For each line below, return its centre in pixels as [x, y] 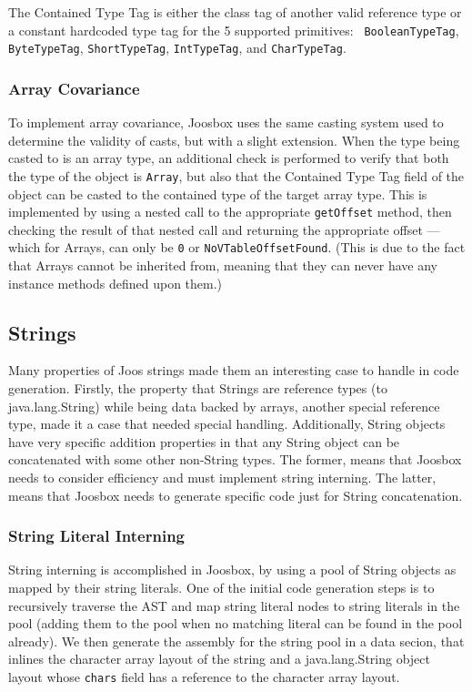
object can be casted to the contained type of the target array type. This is [218, 193]
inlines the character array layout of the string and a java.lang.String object [219, 659]
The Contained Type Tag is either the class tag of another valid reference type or [235, 12]
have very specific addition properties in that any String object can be [204, 441]
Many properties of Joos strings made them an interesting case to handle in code [234, 370]
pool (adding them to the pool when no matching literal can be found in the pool [236, 623]
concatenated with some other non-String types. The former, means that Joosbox [235, 459]
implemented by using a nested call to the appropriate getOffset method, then [230, 212]
